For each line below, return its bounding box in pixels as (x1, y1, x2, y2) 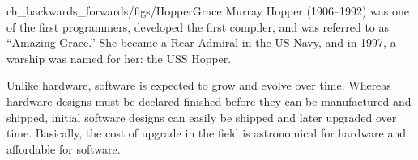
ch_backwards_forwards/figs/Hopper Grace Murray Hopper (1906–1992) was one (6, 2, 409, 19)
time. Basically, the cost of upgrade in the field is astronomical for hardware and (6, 124, 407, 141)
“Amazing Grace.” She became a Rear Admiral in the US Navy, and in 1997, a (6, 34, 396, 51)
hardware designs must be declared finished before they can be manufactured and (6, 92, 412, 109)
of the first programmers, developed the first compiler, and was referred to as (6, 18, 390, 35)
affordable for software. (6, 140, 121, 157)
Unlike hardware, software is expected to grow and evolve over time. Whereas (6, 77, 391, 94)
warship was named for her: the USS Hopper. (6, 49, 232, 66)
